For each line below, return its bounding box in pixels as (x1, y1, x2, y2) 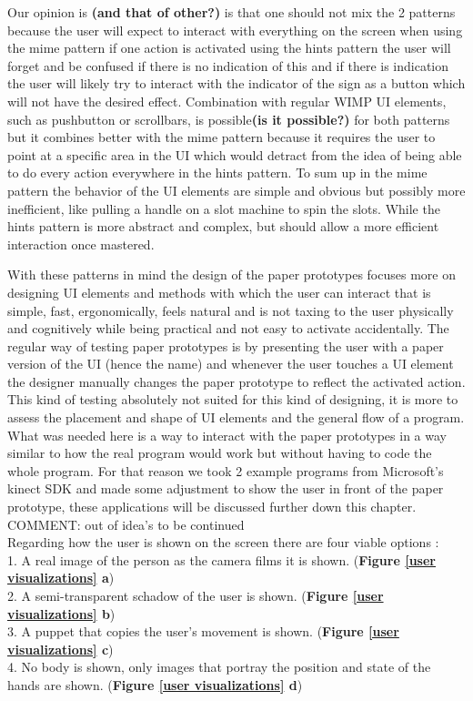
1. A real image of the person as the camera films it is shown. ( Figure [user (7, 550, 436, 569)
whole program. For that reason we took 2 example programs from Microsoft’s (7, 461, 444, 480)
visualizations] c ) (7, 639, 114, 658)
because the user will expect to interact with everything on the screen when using (7, 20, 463, 39)
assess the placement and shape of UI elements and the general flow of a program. (7, 408, 465, 427)
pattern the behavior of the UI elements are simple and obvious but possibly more (7, 180, 466, 199)
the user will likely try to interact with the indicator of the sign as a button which (7, 74, 466, 93)
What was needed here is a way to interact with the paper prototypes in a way (7, 425, 447, 444)
